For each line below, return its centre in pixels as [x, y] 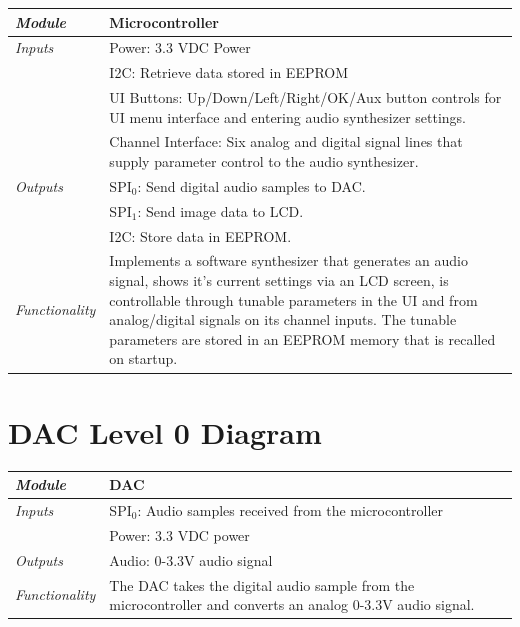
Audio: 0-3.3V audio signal [191, 559]
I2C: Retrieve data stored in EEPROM [229, 72]
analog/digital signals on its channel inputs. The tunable [283, 319]
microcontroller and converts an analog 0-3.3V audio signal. [292, 604]
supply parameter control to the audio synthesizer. [264, 161]
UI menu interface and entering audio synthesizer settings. [287, 116]
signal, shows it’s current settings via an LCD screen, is [279, 280]
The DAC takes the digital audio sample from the [262, 584]
